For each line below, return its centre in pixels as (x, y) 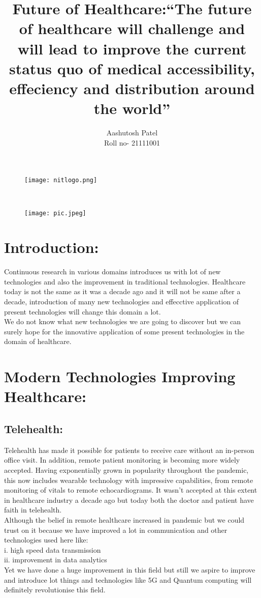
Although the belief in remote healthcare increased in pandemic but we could (124, 519)
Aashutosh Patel (132, 133)
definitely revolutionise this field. (55, 590)
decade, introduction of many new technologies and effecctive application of (122, 302)
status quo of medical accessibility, (132, 68)
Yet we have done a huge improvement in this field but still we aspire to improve (130, 569)
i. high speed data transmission (53, 549)
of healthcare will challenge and (132, 28)
